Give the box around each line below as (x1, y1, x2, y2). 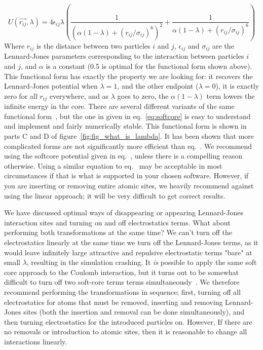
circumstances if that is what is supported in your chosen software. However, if (4, 170, 249, 181)
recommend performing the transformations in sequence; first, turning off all (4, 286, 241, 297)
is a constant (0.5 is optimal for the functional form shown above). (46, 60, 252, 71)
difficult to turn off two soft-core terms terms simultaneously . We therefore (4, 277, 240, 287)
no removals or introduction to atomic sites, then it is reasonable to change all (4, 326, 247, 337)
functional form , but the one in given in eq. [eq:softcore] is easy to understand (4, 110, 251, 121)
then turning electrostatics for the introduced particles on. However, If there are (4, 316, 252, 327)
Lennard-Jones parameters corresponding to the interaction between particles (4, 51, 244, 61)
